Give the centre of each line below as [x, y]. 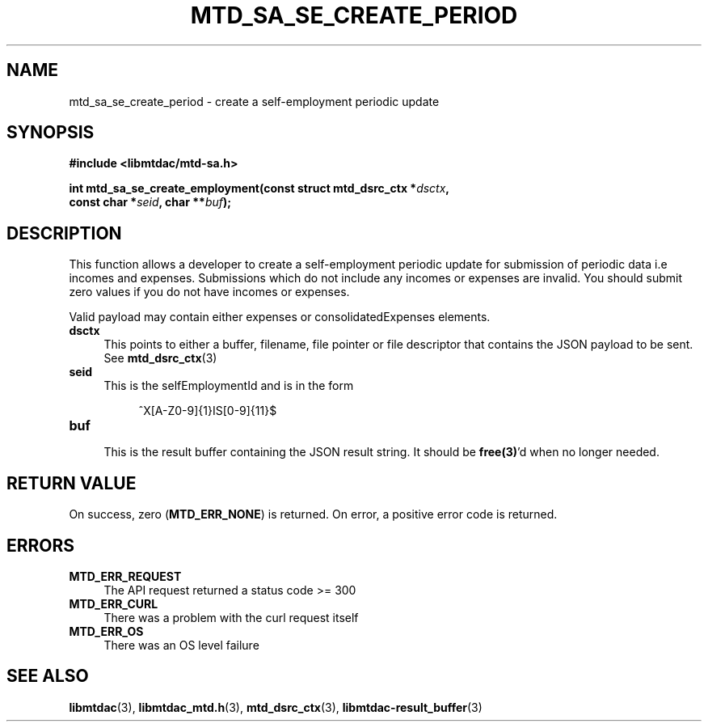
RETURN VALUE [72, 483]
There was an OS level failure [181, 645]
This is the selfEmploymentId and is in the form [229, 386]
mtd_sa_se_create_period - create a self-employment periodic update [254, 101]
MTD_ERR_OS [106, 631]
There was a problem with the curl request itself [231, 617]
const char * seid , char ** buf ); [150, 202]
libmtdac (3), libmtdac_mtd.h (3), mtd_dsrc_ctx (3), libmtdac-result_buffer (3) [276, 707]
